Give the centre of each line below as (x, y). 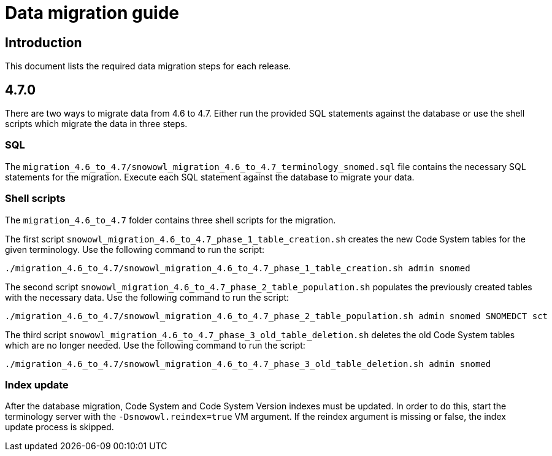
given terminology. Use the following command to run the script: (135, 249)
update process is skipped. (59, 427)
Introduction (44, 42)
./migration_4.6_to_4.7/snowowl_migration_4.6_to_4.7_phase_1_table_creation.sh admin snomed (238, 268)
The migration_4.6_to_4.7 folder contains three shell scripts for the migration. (171, 220)
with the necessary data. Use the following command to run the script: (147, 297)
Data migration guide (92, 13)
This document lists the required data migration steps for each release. (148, 66)
